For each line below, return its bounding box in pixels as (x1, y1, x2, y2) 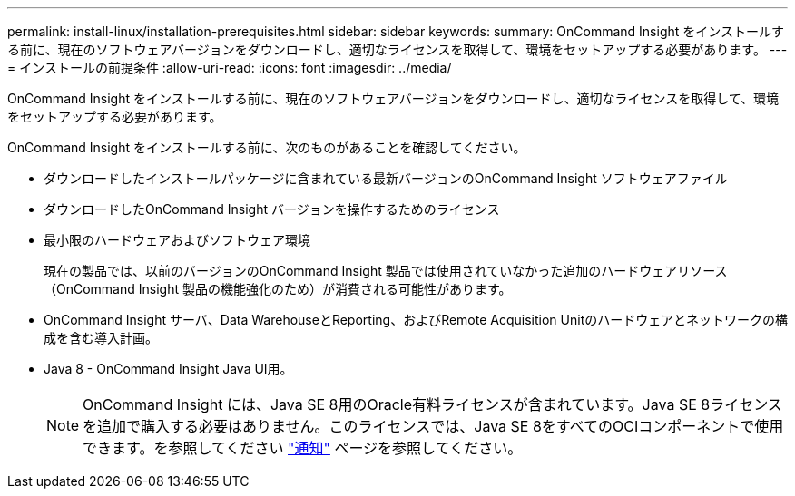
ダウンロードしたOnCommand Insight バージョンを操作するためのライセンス (44, 201, 500, 217)
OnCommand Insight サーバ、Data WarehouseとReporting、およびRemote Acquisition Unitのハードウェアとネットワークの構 (44, 312, 788, 327)
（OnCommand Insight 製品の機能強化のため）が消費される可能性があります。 (44, 281, 512, 297)
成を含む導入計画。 (44, 330, 158, 345)
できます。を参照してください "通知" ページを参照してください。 (83, 439, 523, 457)
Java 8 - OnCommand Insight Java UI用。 (44, 361, 293, 376)
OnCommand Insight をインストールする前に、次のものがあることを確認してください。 (7, 140, 526, 155)
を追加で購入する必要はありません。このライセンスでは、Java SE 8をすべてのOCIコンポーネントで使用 (83, 417, 784, 435)
